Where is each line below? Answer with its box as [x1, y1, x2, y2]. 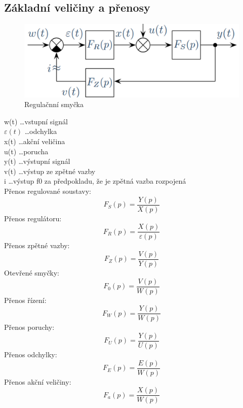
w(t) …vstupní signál [4, 116, 68, 126]
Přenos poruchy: [4, 322, 55, 332]
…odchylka [24, 126, 57, 137]
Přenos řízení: [4, 294, 47, 305]
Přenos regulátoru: [4, 213, 62, 223]
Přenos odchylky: [4, 349, 57, 359]
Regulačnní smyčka [24, 99, 84, 110]
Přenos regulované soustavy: [4, 186, 92, 196]
